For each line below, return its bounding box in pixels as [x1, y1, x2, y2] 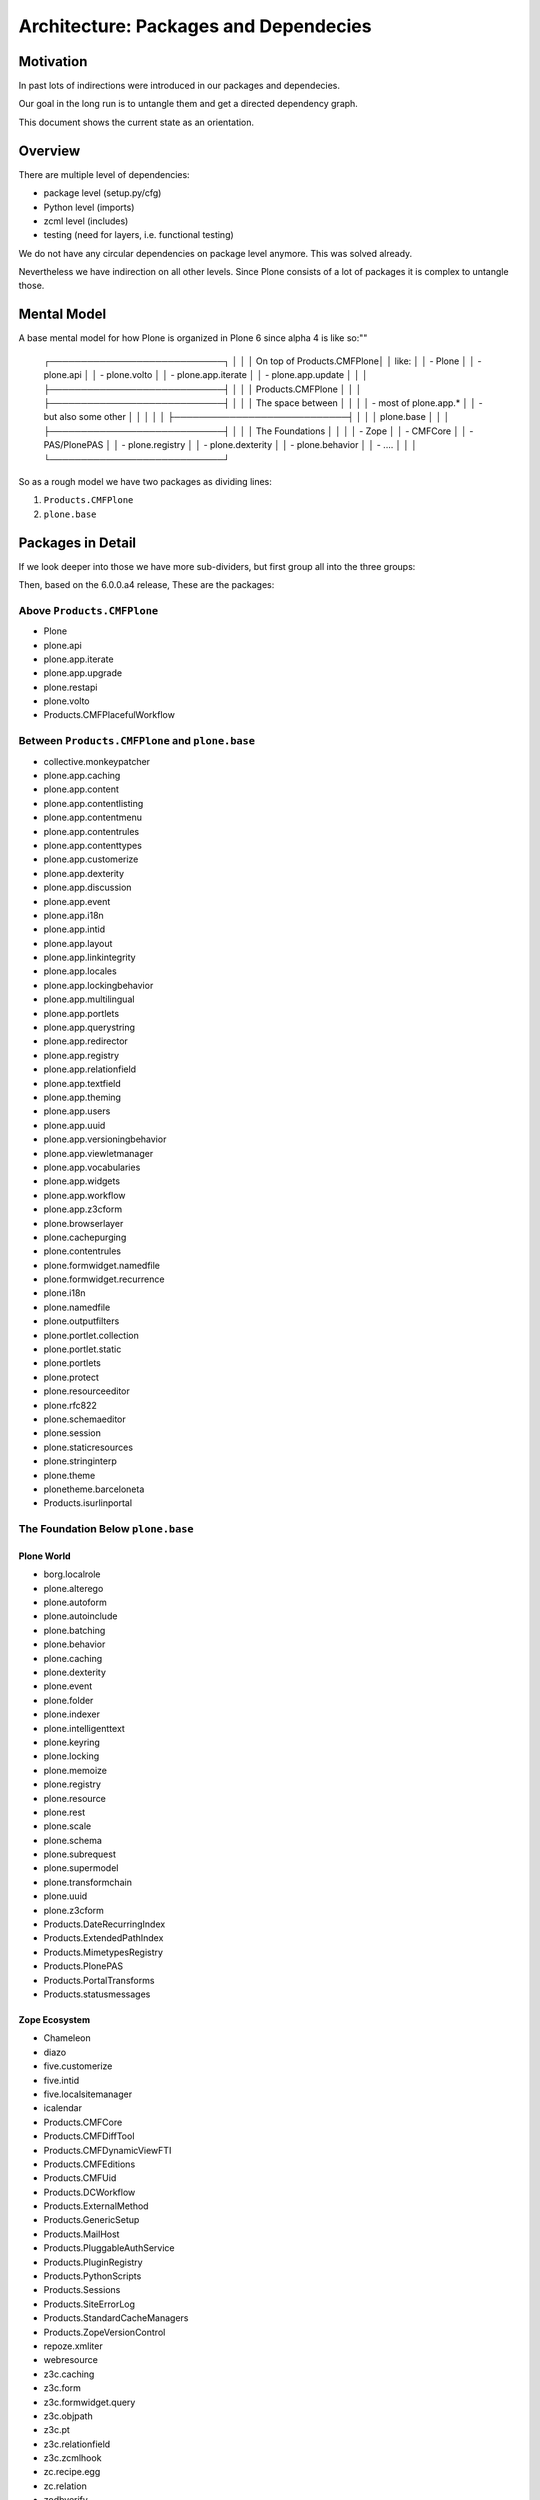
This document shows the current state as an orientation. [18, 116, 255, 128]
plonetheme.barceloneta [43, 1483, 145, 1495]
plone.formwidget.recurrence [43, 1273, 165, 1285]
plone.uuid [43, 1890, 88, 1902]
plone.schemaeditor [43, 1413, 127, 1425]
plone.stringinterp [43, 1455, 117, 1467]
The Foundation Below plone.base [18, 1522, 194, 1536]
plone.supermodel [43, 1862, 119, 1874]
